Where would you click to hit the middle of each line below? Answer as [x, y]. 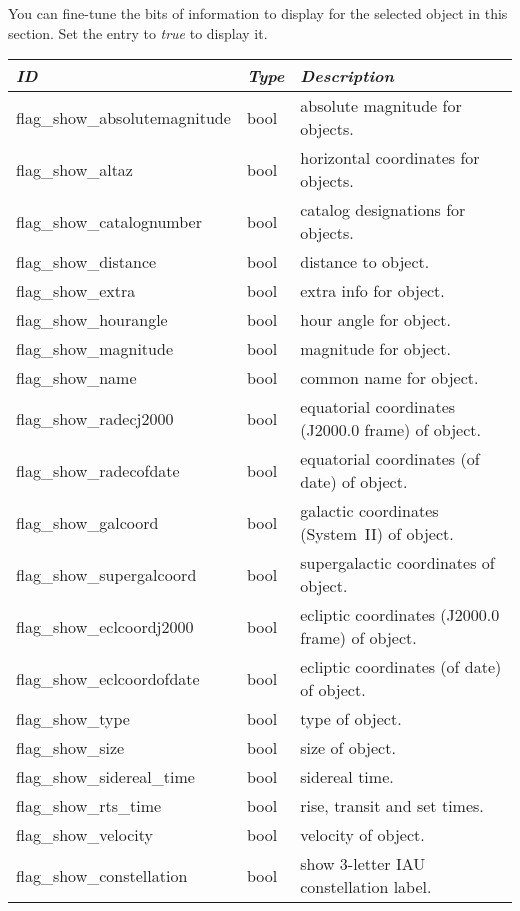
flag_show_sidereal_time [105, 777]
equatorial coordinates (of [390, 459]
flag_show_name [76, 378]
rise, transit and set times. [392, 806]
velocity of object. [362, 835]
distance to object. [365, 262]
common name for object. [389, 378]
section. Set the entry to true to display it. [138, 32]
